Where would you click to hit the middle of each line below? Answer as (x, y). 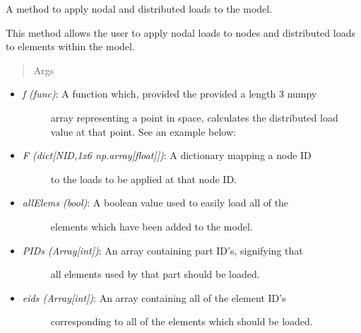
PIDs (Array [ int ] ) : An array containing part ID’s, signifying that (162, 250)
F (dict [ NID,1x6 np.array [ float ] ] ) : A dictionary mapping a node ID (167, 155)
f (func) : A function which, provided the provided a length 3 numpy (170, 94)
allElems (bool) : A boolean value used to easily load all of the (155, 203)
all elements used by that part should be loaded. (155, 274)
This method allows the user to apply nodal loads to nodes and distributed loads (180, 32)
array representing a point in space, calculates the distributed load (194, 117)
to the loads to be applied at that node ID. (143, 179)
